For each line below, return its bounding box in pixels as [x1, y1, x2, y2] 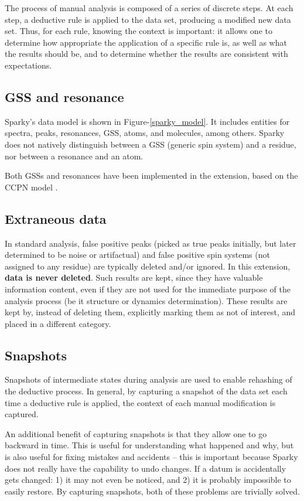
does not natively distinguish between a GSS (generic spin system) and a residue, [5, 138, 296, 150]
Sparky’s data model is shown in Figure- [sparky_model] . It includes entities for [5, 115, 290, 127]
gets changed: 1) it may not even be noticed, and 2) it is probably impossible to [5, 473, 291, 486]
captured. [5, 408, 39, 420]
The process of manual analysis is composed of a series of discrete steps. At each [5, 2, 293, 13]
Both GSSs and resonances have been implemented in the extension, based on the [5, 169, 298, 182]
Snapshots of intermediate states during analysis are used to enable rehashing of [5, 373, 292, 386]
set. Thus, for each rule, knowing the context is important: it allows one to [5, 25, 272, 37]
